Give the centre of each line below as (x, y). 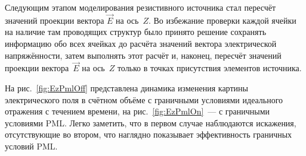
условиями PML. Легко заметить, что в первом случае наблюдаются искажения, (151, 122)
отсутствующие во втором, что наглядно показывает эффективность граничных (149, 134)
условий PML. (31, 146)
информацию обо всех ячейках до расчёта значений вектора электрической (141, 43)
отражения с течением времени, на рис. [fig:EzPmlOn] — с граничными (137, 111)
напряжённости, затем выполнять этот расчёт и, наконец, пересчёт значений (143, 55)
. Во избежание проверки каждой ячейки (222, 20)
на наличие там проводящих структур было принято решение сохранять (136, 32)
